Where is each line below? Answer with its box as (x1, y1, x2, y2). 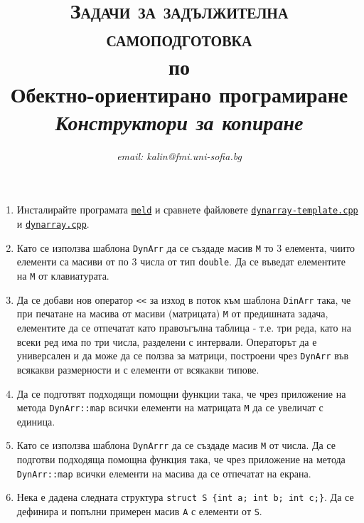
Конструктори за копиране (55, 107, 304, 137)
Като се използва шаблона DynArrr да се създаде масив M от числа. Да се (16, 438, 336, 453)
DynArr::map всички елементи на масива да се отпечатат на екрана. (16, 465, 311, 480)
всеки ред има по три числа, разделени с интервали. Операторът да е (16, 334, 317, 349)
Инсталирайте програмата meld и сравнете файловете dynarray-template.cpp (16, 202, 358, 217)
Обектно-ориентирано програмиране (10, 79, 348, 108)
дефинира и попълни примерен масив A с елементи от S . (16, 503, 262, 518)
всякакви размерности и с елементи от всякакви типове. (16, 361, 259, 376)
